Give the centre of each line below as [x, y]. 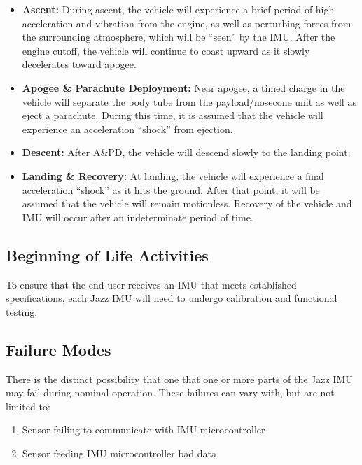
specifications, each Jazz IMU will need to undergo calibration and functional [172, 298]
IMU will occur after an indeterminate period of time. [138, 217]
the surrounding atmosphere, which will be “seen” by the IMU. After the [179, 37]
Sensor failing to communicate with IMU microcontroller [144, 430]
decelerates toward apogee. [79, 64]
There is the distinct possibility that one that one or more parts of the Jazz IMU [179, 379]
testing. [22, 311]
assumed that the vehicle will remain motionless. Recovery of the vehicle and [187, 203]
